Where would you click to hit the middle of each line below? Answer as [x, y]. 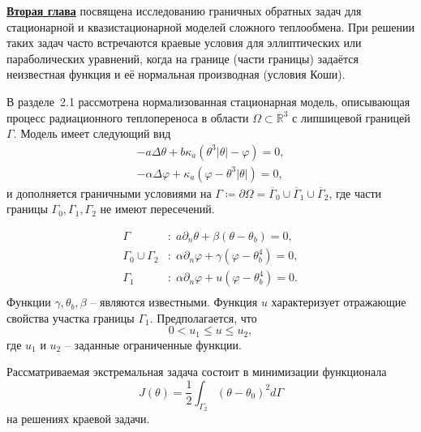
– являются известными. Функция [174, 302]
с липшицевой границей [351, 117]
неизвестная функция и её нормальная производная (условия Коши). [176, 74]
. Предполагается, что [203, 317]
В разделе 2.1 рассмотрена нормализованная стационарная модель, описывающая [208, 101]
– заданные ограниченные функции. [153, 344]
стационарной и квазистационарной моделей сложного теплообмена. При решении [211, 26]
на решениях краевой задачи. [78, 419]
